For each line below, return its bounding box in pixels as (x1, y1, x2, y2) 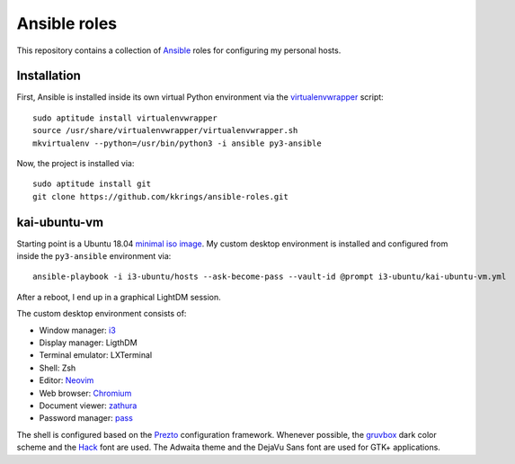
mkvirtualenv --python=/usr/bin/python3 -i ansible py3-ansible (32, 138, 323, 148)
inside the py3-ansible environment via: (16, 251, 172, 262)
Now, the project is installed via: (16, 158, 135, 169)
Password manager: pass (39, 413, 134, 424)
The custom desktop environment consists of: (16, 308, 187, 319)
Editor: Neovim (39, 375, 94, 386)
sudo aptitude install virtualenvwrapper (32, 112, 218, 123)
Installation (16, 68, 81, 84)
